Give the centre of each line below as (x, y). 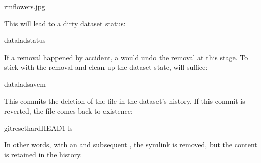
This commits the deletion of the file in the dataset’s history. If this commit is (125, 101)
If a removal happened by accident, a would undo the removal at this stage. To (126, 57)
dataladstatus (25, 40)
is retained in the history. (43, 154)
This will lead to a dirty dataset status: (65, 23)
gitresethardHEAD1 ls (38, 127)
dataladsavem (25, 84)
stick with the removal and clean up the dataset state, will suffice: (106, 67)
